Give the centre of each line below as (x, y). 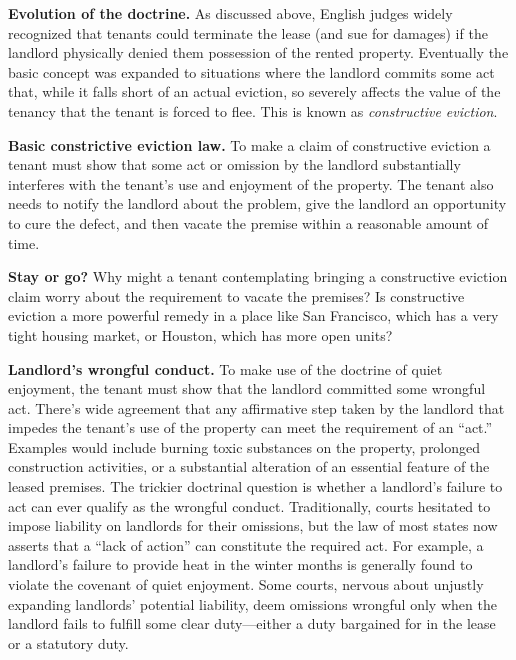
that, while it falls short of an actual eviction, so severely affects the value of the (254, 91)
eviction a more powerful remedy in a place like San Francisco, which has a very (253, 315)
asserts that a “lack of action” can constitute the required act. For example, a (246, 544)
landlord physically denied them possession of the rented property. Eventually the (258, 52)
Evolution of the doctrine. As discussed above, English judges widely (230, 13)
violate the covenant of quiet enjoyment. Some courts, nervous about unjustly (246, 584)
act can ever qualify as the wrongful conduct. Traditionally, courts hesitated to (249, 505)
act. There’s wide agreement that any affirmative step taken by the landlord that (256, 407)
